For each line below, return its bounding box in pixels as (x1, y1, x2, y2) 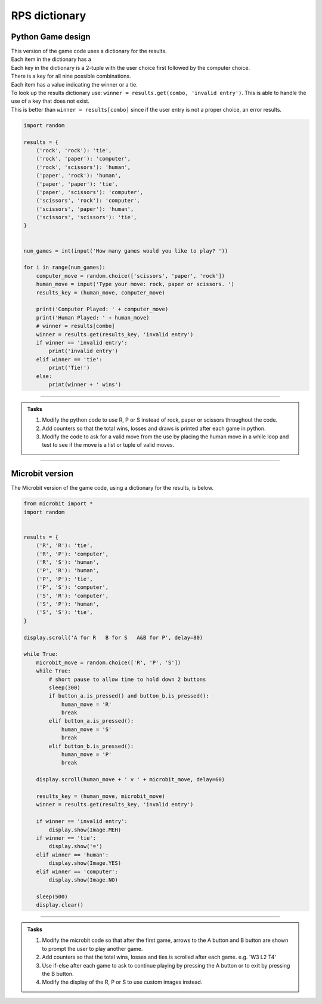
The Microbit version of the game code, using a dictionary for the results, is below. (11, 484, 214, 492)
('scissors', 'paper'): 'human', (36, 205, 134, 212)
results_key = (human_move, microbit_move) (36, 793, 165, 800)
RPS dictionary (11, 9, 86, 22)
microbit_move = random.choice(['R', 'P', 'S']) (36, 659, 181, 666)
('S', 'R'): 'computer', (36, 592, 109, 599)
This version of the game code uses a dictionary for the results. (11, 48, 167, 55)
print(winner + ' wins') (48, 381, 122, 388)
